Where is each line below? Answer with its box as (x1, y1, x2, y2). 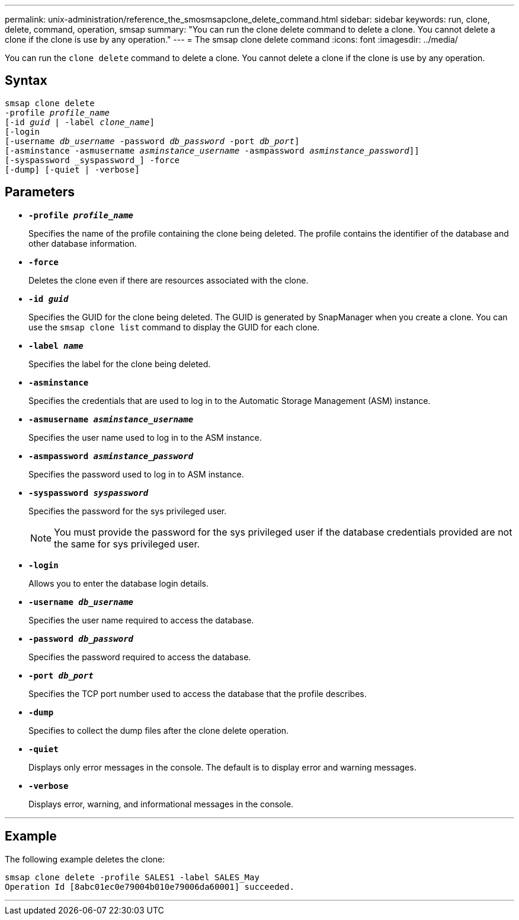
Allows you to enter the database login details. (28, 578, 209, 588)
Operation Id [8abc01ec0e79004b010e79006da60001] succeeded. (5, 881, 294, 892)
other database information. (28, 238, 137, 249)
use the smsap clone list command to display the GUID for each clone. (28, 321, 320, 332)
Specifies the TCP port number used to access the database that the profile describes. (28, 688, 367, 699)
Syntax (5, 73, 47, 88)
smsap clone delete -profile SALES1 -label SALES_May (5, 872, 259, 882)
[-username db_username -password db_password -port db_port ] (5, 136, 300, 146)
